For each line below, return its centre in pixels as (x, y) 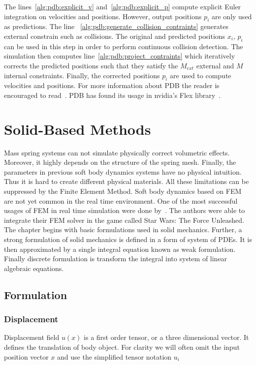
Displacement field (32, 337)
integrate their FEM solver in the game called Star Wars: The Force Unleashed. (124, 220)
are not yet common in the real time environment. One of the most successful (121, 200)
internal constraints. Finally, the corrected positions (82, 75)
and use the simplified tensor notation (114, 356)
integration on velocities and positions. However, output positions (103, 16)
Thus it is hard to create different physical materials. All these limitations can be (127, 181)
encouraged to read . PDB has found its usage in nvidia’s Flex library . (112, 95)
